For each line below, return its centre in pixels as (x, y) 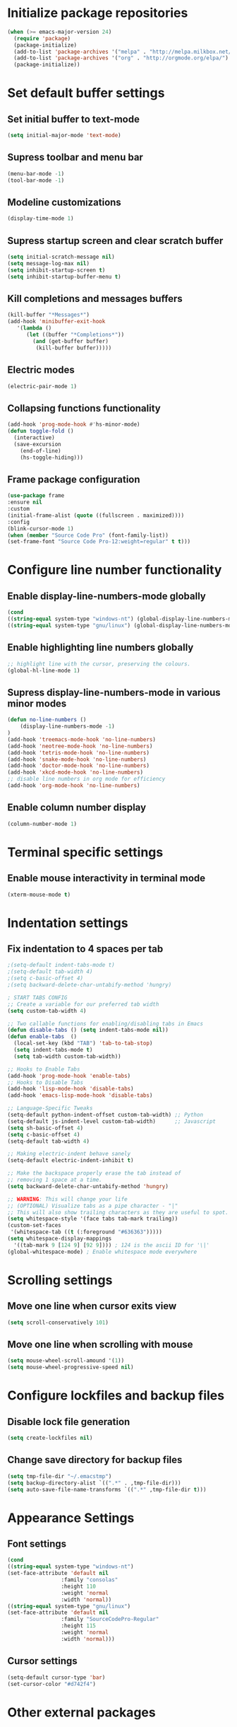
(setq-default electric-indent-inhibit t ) (71, 1161)
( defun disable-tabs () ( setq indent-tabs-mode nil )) (88, 1030)
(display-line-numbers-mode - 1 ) (67, 726)
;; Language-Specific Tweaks (50, 1108)
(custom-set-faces (34, 1226)
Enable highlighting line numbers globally (101, 647)
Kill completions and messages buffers (95, 299)
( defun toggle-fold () (41, 431)
